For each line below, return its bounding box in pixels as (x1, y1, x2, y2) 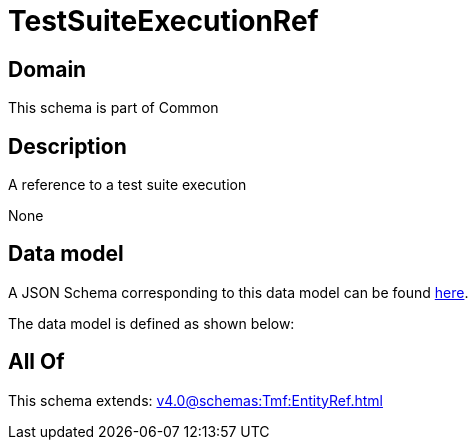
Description (8, 133, 127, 159)
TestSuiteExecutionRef (8, 4, 319, 38)
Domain (8, 56, 87, 82)
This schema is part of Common (8, 99, 219, 117)
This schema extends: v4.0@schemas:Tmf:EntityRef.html (8, 391, 383, 409)
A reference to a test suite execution (8, 176, 247, 194)
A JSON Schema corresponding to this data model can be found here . (8, 283, 469, 301)
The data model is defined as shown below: (8, 314, 295, 332)
